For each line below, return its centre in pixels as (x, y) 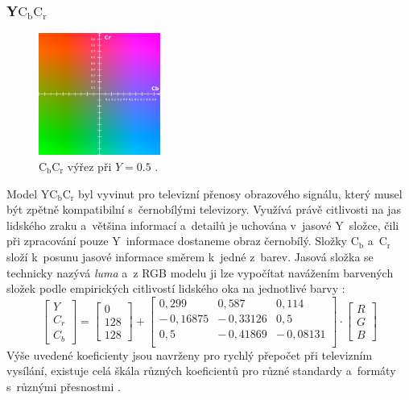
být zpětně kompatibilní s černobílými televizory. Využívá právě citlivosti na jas (204, 209)
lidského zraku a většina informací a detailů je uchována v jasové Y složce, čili (203, 225)
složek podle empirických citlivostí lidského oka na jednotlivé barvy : (176, 288)
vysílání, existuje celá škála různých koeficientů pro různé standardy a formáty (201, 371)
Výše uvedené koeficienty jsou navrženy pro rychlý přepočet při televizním (190, 354)
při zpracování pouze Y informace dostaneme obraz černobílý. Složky (177, 241)
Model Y (28, 193)
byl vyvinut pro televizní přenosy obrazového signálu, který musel (240, 193)
